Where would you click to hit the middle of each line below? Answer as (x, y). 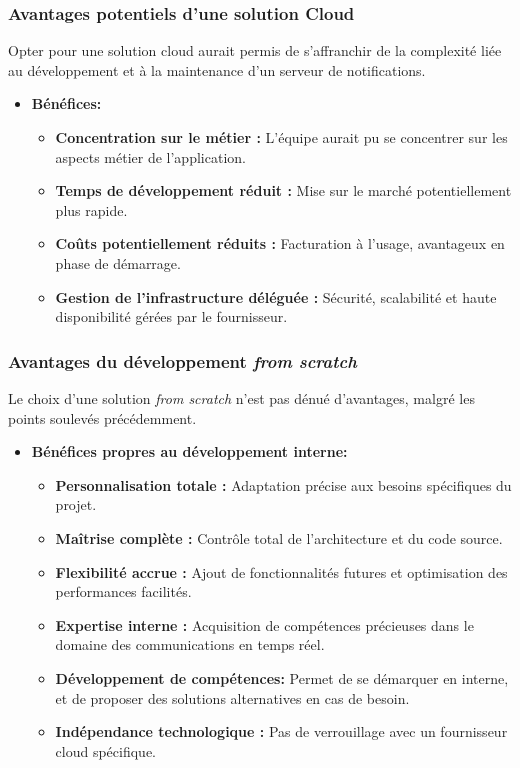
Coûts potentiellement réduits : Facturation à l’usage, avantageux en (280, 243)
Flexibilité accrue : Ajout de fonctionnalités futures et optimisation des (281, 571)
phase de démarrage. (118, 262)
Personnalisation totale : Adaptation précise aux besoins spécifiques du (283, 484)
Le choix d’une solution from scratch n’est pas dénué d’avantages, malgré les (241, 397)
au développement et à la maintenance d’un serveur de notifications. (217, 69)
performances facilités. (123, 591)
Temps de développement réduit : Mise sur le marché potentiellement (283, 190)
